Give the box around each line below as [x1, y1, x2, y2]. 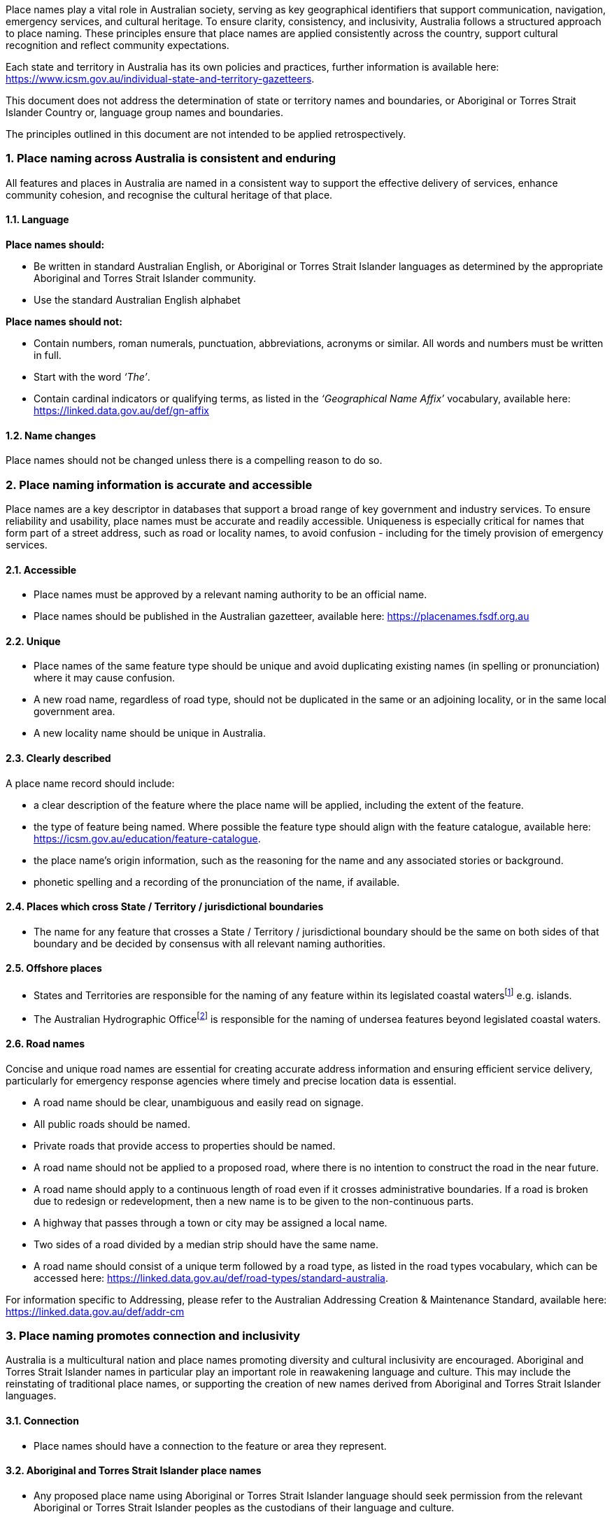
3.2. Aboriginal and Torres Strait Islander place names [6, 1464, 262, 1477]
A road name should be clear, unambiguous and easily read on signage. [34, 1096, 364, 1108]
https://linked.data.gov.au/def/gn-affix [34, 404, 209, 416]
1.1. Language [6, 213, 69, 226]
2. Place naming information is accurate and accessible [6, 477, 313, 492]
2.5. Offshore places [6, 962, 102, 975]
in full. [34, 348, 62, 361]
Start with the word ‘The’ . [34, 370, 150, 383]
